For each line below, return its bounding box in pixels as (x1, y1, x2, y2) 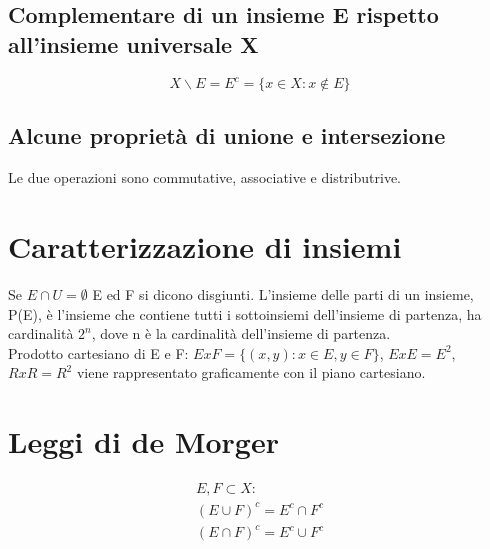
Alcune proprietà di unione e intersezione (8, 120, 446, 151)
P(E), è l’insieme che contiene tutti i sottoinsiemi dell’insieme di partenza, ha (8, 303, 482, 324)
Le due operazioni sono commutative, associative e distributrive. (8, 167, 401, 188)
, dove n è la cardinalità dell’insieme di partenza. (91, 323, 391, 344)
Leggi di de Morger (8, 421, 279, 462)
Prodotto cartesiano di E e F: (8, 342, 189, 363)
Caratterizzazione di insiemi (8, 226, 402, 267)
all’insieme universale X (8, 28, 259, 59)
